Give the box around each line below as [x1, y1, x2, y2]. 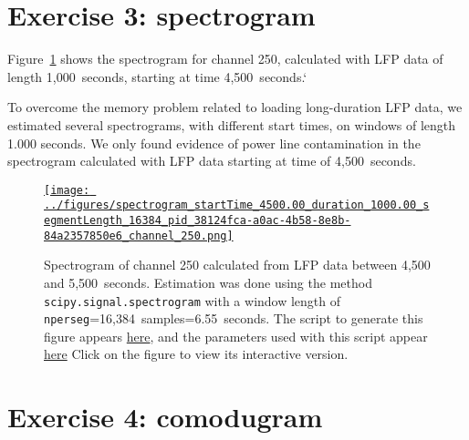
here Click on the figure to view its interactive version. [44, 344, 349, 363]
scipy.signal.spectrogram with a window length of [44, 291, 341, 310]
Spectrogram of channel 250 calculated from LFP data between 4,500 [44, 255, 431, 274]
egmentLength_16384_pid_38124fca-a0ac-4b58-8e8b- [44, 214, 351, 227]
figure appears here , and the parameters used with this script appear [44, 326, 428, 345]
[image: [44, 183, 90, 197]
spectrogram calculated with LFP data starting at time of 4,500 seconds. [7, 151, 416, 170]
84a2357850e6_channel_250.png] [44, 229, 234, 242]
